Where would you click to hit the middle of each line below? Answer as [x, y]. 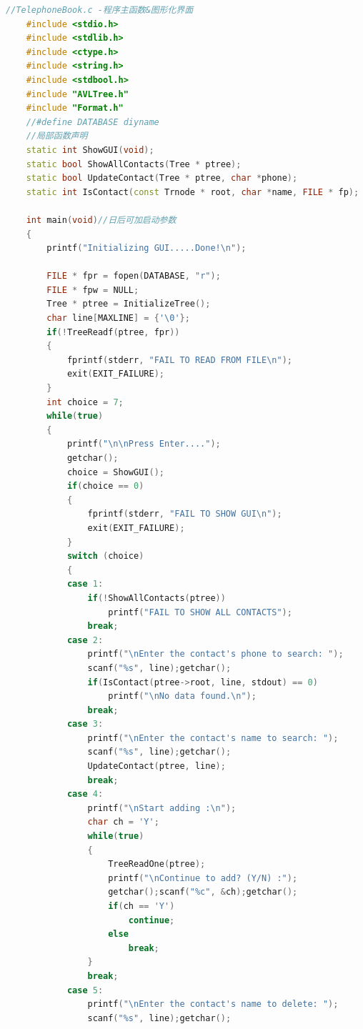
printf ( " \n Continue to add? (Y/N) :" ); [203, 878]
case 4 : [85, 794]
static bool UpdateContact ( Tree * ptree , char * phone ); [162, 178]
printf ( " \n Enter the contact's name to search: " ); [213, 738]
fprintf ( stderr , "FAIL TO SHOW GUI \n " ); [185, 514]
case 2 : [85, 640]
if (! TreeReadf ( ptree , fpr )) [113, 332]
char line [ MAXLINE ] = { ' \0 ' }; [118, 318]
